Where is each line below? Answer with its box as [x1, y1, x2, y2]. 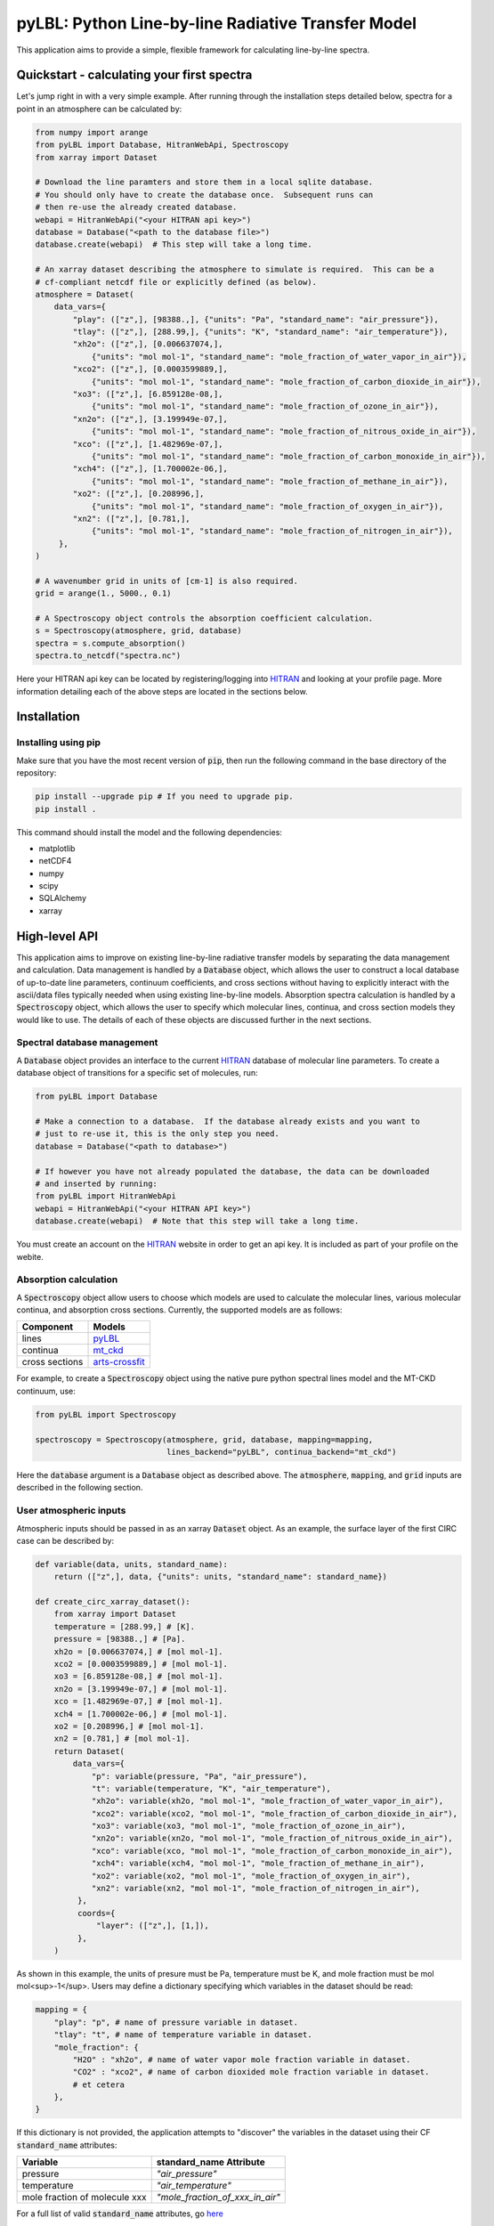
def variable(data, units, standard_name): [35, 1559, 229, 1569]
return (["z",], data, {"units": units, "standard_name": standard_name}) [53, 1572, 387, 1582]
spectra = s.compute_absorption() [35, 638, 186, 648]
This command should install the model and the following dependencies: [16, 826, 282, 837]
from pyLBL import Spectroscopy [35, 1410, 177, 1419]
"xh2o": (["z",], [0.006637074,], [72, 339, 223, 349]
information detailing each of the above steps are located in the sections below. [16, 686, 308, 696]
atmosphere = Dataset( [35, 289, 134, 299]
